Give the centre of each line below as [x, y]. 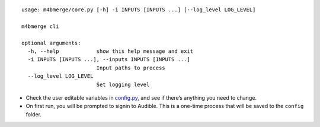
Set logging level [123, 84]
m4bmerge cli [40, 26]
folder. [33, 114]
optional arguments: [51, 43]
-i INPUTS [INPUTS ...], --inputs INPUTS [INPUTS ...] [109, 60]
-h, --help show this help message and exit [111, 51]
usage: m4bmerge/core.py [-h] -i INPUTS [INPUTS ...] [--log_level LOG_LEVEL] [139, 10]
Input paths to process [131, 68]
